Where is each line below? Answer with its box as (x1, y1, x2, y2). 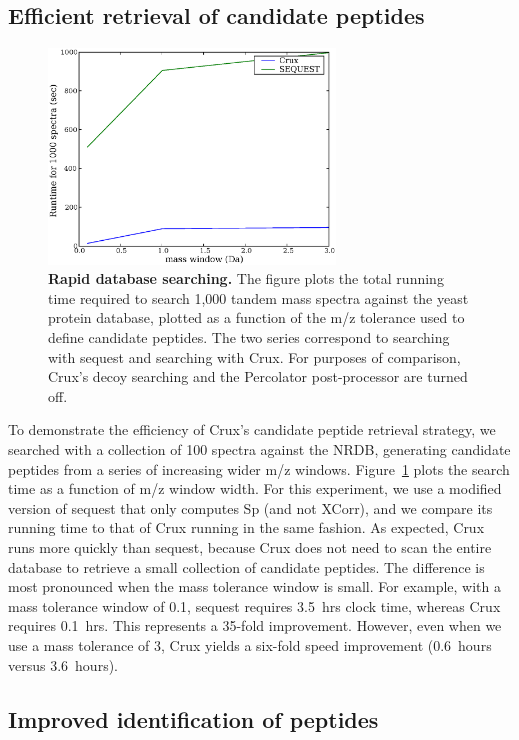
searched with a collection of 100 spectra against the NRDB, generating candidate (8, 439, 511, 460)
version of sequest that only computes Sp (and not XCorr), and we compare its (8, 497, 493, 518)
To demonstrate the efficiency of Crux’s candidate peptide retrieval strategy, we (8, 419, 496, 440)
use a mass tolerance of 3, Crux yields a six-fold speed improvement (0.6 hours (8, 634, 492, 655)
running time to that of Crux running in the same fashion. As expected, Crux (8, 517, 485, 538)
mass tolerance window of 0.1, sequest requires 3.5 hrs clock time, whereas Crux (8, 595, 501, 616)
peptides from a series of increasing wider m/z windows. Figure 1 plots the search (8, 458, 510, 479)
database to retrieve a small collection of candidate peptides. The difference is (8, 556, 485, 577)
